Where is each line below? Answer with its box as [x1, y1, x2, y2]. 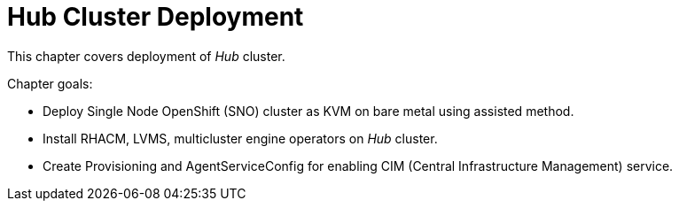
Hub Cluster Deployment [7, 2, 304, 32]
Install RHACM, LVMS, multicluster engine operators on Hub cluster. [43, 130, 438, 146]
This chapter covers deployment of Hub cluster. [7, 48, 285, 64]
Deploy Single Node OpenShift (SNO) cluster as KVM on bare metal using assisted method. [43, 103, 574, 119]
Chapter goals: [7, 75, 93, 91]
